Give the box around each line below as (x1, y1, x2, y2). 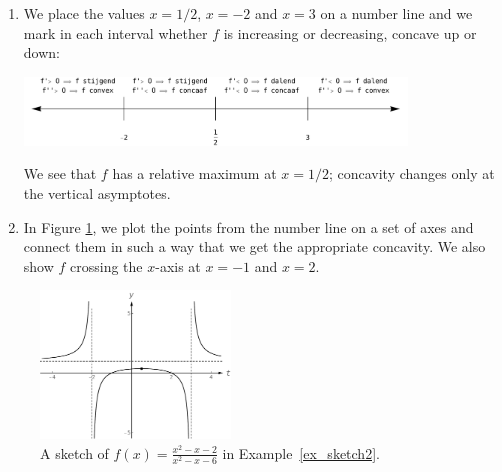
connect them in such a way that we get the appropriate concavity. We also (23, 236, 486, 257)
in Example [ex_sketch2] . (222, 442, 380, 463)
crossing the (70, 255, 143, 276)
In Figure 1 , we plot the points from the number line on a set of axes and (23, 216, 474, 237)
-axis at (155, 255, 201, 276)
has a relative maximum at (112, 163, 277, 184)
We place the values (23, 3, 145, 23)
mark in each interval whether (23, 22, 208, 43)
